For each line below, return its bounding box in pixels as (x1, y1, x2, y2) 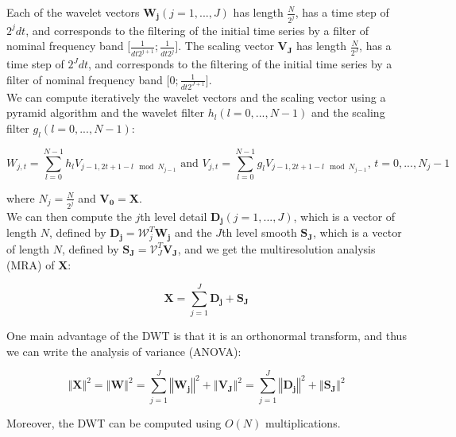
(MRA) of (6, 256, 55, 273)
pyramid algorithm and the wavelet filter (6, 104, 205, 121)
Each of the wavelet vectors (6, 4, 140, 20)
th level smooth (222, 224, 297, 241)
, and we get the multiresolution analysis (177, 240, 376, 257)
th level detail (140, 207, 207, 224)
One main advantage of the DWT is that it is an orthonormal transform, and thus (6, 327, 407, 344)
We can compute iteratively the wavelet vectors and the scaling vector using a (6, 88, 386, 105)
